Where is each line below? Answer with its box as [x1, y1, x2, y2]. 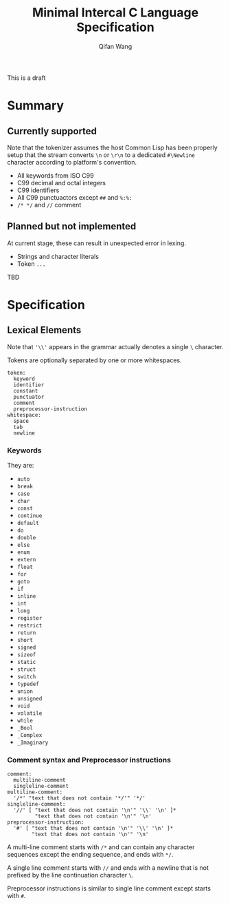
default [16, 520, 39, 527]
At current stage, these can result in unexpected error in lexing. [7, 239, 187, 247]
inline [16, 593, 36, 600]
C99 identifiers [16, 186, 60, 194]
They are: [7, 461, 34, 470]
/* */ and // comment [16, 200, 82, 209]
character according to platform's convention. [7, 158, 137, 166]
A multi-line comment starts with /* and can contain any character [7, 843, 195, 851]
